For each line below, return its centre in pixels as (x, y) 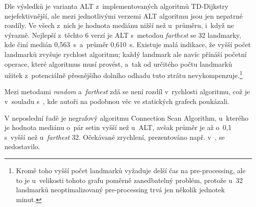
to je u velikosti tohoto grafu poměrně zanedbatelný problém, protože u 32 (129, 180)
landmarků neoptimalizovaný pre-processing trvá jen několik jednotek (120, 190)
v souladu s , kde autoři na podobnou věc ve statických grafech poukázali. (117, 101)
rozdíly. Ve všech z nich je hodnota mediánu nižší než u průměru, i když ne (119, 25)
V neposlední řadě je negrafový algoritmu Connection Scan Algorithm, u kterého (127, 117)
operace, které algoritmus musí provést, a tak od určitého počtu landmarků (118, 64)
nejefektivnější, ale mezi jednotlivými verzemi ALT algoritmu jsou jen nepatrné (124, 15)
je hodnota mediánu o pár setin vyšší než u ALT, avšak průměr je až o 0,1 (118, 127)
